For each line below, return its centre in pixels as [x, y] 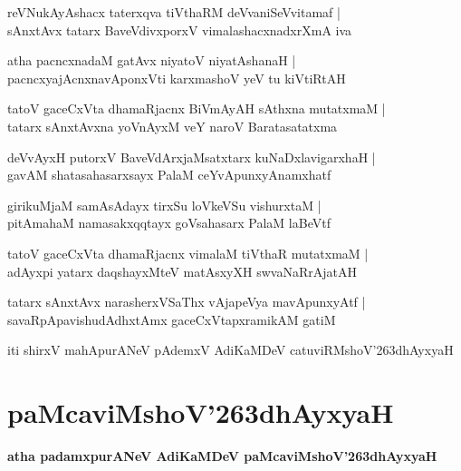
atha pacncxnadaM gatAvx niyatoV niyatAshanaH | [152, 60]
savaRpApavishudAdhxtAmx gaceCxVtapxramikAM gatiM [172, 319]
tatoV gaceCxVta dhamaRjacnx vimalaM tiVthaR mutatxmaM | [188, 253]
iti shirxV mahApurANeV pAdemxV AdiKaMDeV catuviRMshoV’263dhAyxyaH [230, 350]
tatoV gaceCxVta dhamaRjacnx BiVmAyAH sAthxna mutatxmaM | [197, 108]
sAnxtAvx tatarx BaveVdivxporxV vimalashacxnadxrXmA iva [180, 29]
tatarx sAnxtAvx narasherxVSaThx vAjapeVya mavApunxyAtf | [187, 302]
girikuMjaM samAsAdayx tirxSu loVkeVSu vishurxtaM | [164, 205]
